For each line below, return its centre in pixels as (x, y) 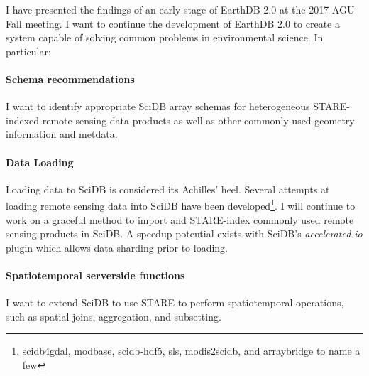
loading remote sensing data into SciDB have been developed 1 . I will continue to (181, 204)
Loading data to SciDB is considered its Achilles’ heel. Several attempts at (168, 189)
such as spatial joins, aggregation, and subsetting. (114, 316)
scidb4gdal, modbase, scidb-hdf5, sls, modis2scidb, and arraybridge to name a (191, 351)
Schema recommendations (70, 79)
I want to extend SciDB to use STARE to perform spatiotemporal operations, (175, 302)
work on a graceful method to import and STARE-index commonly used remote (180, 219)
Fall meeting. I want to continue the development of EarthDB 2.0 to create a (173, 23)
